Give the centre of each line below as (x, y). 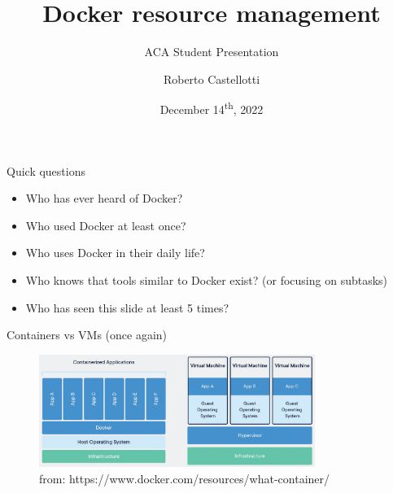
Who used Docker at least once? (106, 225)
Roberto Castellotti (212, 79)
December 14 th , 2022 (212, 108)
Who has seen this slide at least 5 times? (127, 307)
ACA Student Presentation (212, 52)
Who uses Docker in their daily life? (115, 253)
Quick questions (46, 170)
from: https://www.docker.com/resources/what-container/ (185, 478)
